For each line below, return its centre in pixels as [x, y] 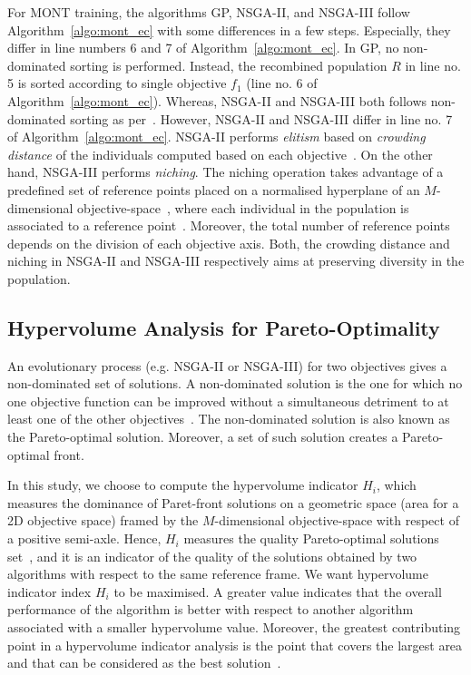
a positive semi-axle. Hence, [84, 538]
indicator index [49, 591]
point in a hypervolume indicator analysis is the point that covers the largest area [235, 645]
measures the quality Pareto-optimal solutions [311, 538]
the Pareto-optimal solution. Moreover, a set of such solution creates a [203, 437]
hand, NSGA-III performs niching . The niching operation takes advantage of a [226, 172]
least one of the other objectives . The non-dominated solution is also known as [229, 419]
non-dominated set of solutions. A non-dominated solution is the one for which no [235, 383]
